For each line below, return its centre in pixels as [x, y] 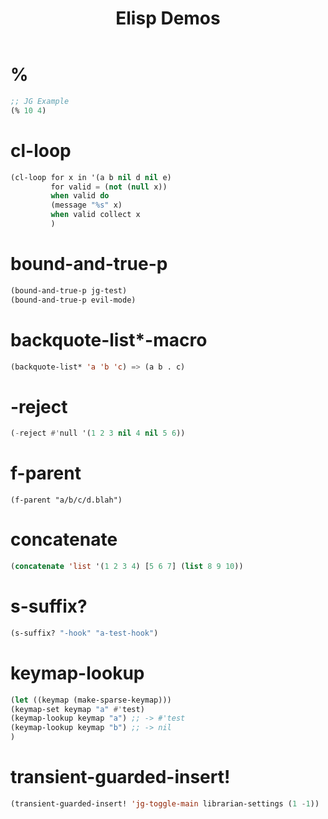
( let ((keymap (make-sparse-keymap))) [91, 700]
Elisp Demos [168, 18]
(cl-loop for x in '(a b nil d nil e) [91, 177]
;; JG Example [40, 101]
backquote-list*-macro [109, 339]
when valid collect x [95, 215]
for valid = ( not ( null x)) [109, 187]
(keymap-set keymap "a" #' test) [77, 709]
